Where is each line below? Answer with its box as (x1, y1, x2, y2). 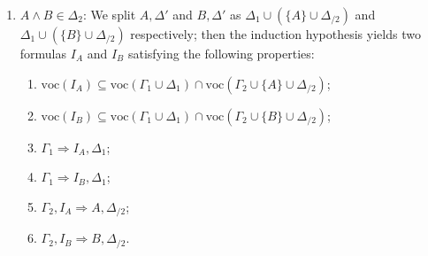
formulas (19, 44, 67, 62)
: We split (82, 5, 136, 23)
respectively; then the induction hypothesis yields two (130, 25, 421, 43)
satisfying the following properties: (127, 44, 315, 62)
